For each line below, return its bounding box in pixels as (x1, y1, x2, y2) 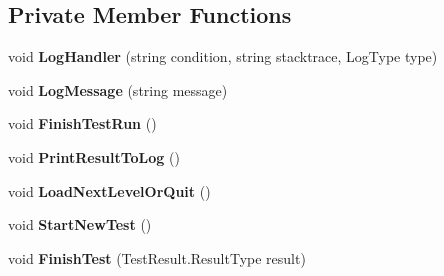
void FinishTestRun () (8, 113, 157, 134)
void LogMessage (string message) (8, 79, 228, 100)
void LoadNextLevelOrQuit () (8, 180, 211, 201)
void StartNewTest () (8, 214, 152, 235)
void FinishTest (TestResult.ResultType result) (8, 247, 306, 268)
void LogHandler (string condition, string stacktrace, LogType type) (8, 46, 438, 67)
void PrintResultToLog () (8, 146, 180, 167)
